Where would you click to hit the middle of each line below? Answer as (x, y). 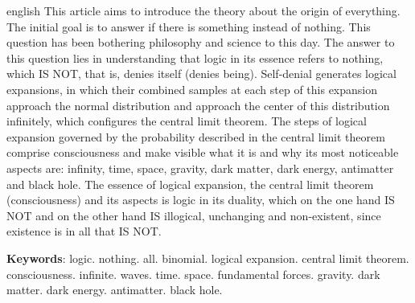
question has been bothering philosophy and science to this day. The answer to (201, 42)
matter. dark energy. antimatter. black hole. (115, 290)
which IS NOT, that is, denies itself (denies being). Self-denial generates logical (201, 74)
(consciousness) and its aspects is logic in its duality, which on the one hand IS (201, 200)
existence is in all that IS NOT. (84, 231)
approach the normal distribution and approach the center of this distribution (198, 105)
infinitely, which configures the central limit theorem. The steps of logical (187, 121)
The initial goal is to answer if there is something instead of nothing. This (189, 26)
